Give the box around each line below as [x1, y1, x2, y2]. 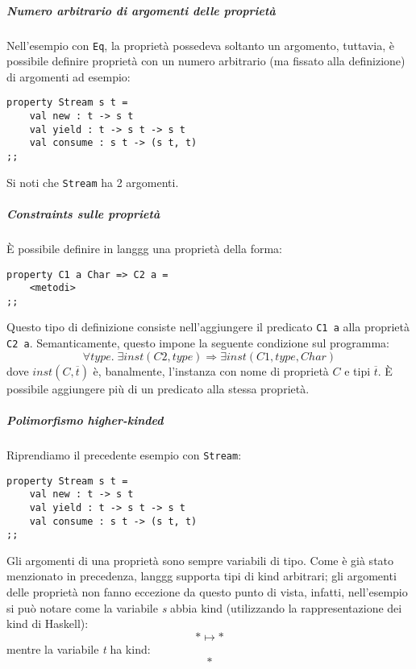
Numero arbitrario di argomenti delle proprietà [6, 2, 276, 19]
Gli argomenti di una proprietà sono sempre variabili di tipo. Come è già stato [6, 551, 394, 568]
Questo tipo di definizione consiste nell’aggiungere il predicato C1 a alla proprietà [6, 318, 410, 335]
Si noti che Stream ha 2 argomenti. [6, 173, 179, 190]
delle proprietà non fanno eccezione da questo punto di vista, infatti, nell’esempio [6, 584, 408, 600]
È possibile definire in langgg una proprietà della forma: [6, 239, 283, 256]
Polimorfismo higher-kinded [6, 411, 164, 428]
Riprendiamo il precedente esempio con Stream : [6, 446, 242, 463]
